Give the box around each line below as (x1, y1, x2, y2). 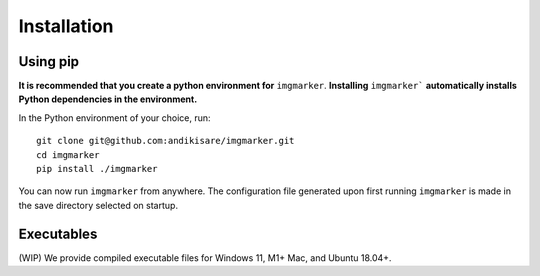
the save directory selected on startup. (18, 199, 179, 211)
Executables (18, 225, 98, 242)
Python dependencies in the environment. (18, 93, 198, 105)
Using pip (18, 53, 80, 70)
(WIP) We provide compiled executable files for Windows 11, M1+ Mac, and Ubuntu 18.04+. (18, 251, 392, 264)
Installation (18, 15, 114, 37)
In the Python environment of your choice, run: (18, 111, 211, 124)
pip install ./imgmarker (36, 163, 158, 175)
